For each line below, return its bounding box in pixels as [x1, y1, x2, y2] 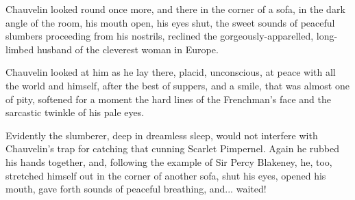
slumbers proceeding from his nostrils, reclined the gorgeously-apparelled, [5, 29, 314, 43]
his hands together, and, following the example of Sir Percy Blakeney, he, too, [5, 154, 332, 169]
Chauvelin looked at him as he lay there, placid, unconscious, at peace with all [5, 65, 336, 79]
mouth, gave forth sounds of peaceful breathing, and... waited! [5, 182, 267, 196]
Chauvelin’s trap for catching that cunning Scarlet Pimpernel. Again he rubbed [5, 141, 340, 156]
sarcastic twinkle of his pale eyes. [5, 105, 145, 119]
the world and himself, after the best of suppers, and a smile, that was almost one [5, 78, 350, 92]
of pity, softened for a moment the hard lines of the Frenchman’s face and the [5, 91, 331, 106]
